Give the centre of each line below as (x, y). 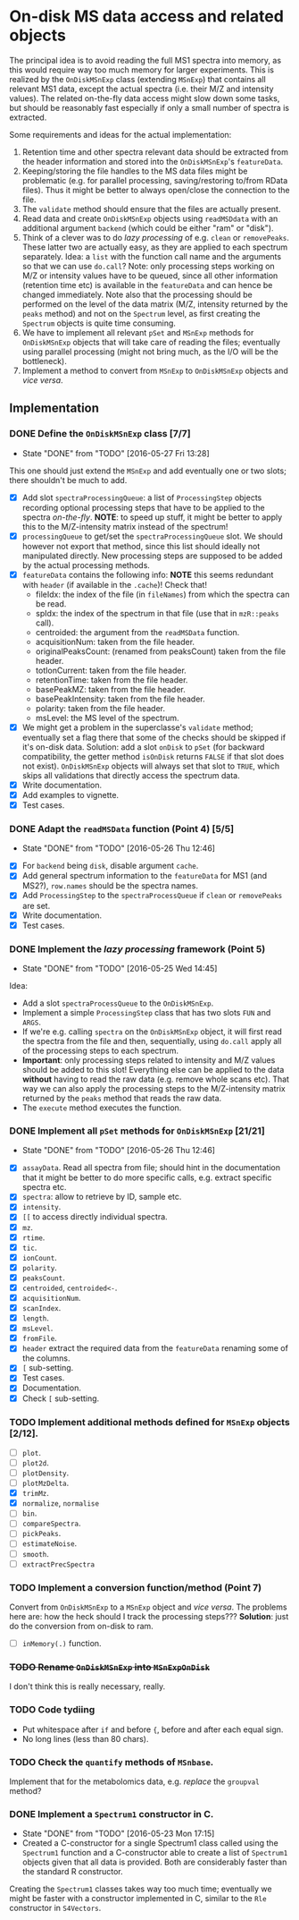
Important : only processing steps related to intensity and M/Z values (149, 1060)
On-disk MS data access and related (146, 17)
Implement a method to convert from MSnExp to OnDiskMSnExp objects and (155, 370)
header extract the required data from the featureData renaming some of (155, 1348)
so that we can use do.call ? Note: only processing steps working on (148, 266)
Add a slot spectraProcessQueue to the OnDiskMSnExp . (118, 1003)
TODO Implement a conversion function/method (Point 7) (136, 1587)
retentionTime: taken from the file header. (112, 680)
